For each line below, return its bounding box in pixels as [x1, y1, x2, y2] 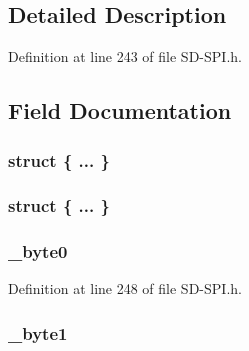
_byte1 [8, 321, 68, 345]
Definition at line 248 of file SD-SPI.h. [8, 278, 242, 299]
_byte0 [8, 239, 68, 264]
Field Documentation [8, 95, 232, 126]
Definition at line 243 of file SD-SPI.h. [8, 46, 242, 67]
